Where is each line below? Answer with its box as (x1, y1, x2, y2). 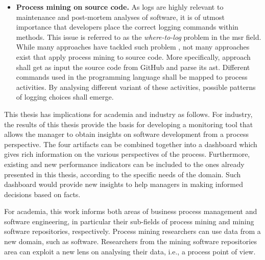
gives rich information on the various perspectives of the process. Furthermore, (4, 149, 250, 159)
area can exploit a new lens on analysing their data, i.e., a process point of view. (4, 246, 256, 256)
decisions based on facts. (4, 188, 81, 199)
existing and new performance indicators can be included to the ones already (4, 158, 245, 169)
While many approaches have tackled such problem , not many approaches (16, 41, 250, 52)
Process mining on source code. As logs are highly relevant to (16, 2, 224, 12)
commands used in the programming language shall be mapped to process (16, 72, 248, 82)
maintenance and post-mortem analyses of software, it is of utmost (16, 11, 225, 22)
